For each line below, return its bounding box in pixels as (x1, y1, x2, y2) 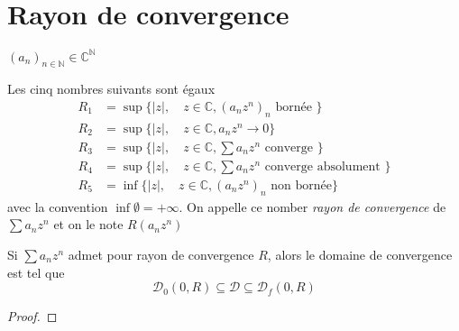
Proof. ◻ (7, 307, 58, 326)
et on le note (53, 215, 124, 234)
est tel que (7, 262, 65, 281)
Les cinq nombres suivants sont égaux (7, 79, 216, 98)
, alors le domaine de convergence (267, 244, 453, 263)
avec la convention (7, 197, 108, 216)
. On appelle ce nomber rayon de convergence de (179, 197, 446, 216)
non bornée (271, 179, 332, 192)
